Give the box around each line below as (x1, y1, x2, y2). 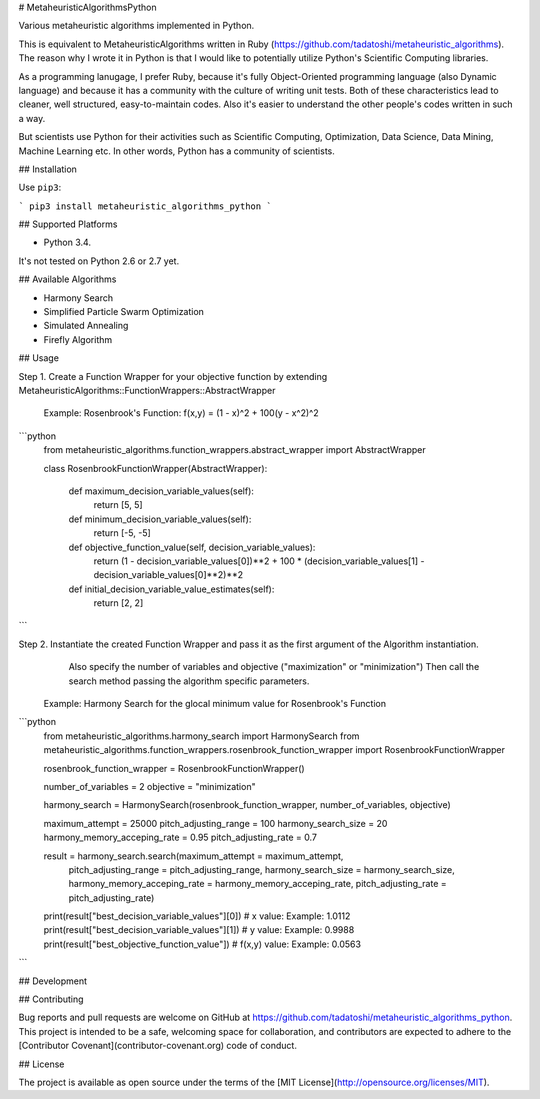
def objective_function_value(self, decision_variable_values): (68, 541, 316, 553)
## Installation (18, 163, 77, 175)
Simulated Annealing (43, 320, 129, 332)
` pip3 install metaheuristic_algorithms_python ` (18, 200, 272, 212)
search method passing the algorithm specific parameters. (68, 675, 310, 687)
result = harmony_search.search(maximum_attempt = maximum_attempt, (43, 850, 344, 862)
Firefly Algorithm (43, 333, 113, 345)
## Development (18, 975, 88, 987)
